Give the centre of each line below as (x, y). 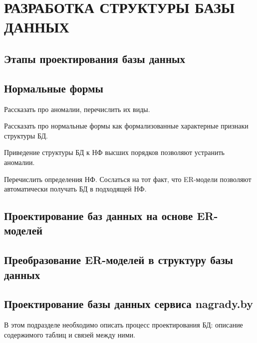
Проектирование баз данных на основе (99, 216)
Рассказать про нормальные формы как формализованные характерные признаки (126, 126)
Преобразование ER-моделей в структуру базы (119, 260)
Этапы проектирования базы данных (95, 58)
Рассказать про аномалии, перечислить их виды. (77, 109)
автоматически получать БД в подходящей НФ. (75, 189)
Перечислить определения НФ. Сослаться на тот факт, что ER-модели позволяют (128, 179)
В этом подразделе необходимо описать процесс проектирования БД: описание (124, 325)
